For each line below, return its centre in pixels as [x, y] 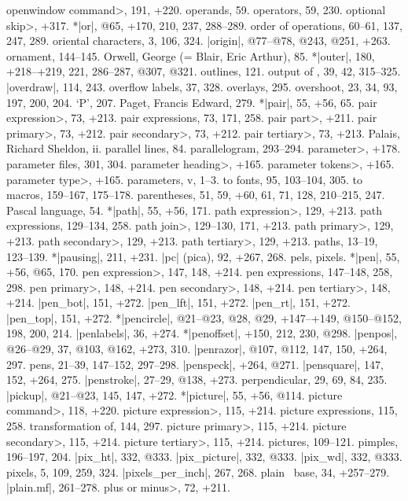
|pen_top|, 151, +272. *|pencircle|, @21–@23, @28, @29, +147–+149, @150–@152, [204, 317]
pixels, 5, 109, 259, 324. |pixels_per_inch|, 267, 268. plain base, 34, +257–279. [198, 472]
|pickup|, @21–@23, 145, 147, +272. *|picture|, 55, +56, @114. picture [175, 394]
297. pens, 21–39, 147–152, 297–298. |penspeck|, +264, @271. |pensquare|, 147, [195, 364]
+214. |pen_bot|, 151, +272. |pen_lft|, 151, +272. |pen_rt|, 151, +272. [179, 302]
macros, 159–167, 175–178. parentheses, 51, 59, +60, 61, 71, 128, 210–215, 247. [196, 195]
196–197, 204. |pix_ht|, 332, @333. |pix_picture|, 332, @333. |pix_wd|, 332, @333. [204, 457]
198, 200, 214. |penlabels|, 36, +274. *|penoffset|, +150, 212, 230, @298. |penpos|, [202, 333]
